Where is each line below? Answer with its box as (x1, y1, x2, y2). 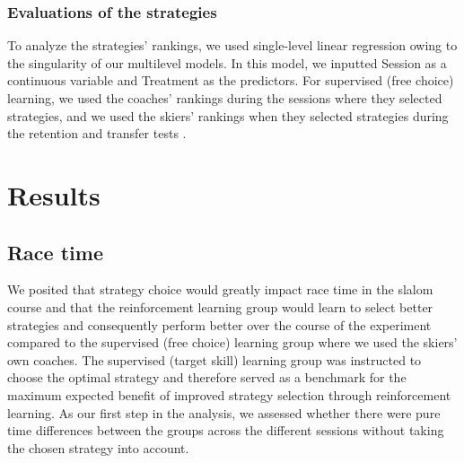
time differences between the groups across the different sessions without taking (7, 421, 444, 440)
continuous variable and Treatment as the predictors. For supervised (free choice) (7, 71, 454, 90)
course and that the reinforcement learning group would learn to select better (7, 297, 433, 316)
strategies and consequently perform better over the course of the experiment (7, 315, 432, 334)
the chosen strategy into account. (7, 438, 189, 457)
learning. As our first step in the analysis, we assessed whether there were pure (7, 403, 441, 422)
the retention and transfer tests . (7, 124, 187, 143)
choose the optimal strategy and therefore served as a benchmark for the (7, 368, 407, 387)
